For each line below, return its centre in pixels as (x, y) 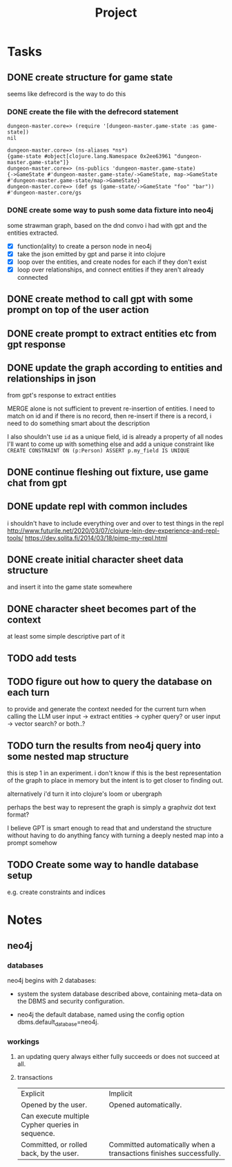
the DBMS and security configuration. (71, 1001)
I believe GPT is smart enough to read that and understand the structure (109, 828)
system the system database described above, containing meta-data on (119, 994)
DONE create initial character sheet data (95, 560)
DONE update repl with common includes (97, 507)
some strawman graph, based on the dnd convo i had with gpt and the (107, 225)
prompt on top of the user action (78, 310)
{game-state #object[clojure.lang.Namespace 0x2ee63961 (89, 157)
